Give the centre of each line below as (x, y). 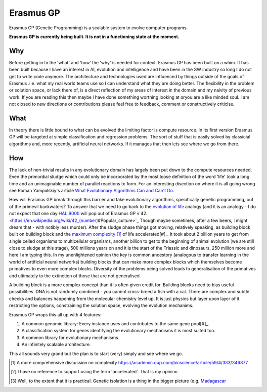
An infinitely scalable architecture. (56, 345)
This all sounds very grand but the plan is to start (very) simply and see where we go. (96, 353)
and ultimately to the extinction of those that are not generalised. (75, 276)
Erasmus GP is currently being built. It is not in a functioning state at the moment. (94, 37)
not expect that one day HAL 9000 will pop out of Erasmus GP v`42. (78, 214)
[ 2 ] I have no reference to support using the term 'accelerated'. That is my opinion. (95, 372)
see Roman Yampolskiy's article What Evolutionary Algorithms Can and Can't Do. (91, 190)
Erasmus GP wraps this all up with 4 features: (55, 314)
